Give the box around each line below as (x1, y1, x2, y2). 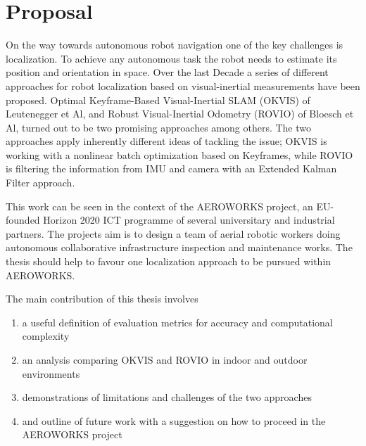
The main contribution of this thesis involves (6, 291, 198, 306)
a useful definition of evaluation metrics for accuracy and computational (22, 314, 333, 329)
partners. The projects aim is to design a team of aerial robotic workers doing (6, 226, 341, 241)
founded (6, 212, 40, 227)
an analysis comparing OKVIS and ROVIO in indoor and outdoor (22, 352, 308, 367)
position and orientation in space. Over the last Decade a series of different (6, 65, 329, 79)
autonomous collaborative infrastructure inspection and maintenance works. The (6, 240, 353, 255)
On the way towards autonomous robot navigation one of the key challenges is (6, 37, 343, 52)
